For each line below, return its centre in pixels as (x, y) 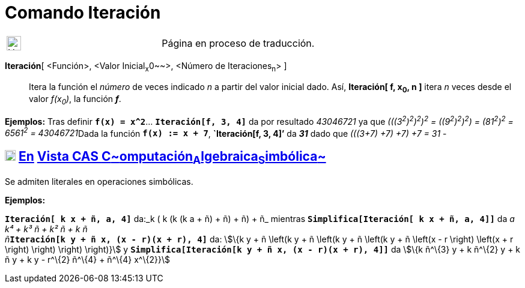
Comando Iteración (83, 13)
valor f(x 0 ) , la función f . (75, 100)
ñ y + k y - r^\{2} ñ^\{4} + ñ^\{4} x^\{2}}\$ (87, 260)
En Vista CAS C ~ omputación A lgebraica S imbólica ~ (172, 157)
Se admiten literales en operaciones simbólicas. (99, 182)
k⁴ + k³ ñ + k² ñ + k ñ (46, 229)
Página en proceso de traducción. (238, 43)
